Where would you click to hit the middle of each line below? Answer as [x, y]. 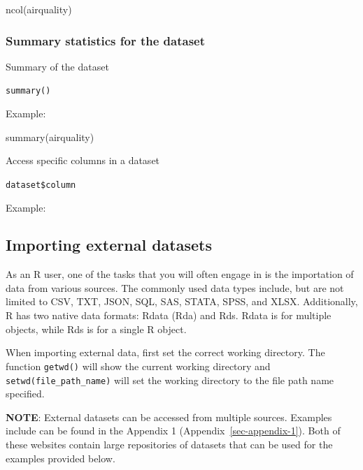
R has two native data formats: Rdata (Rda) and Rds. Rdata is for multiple [169, 315]
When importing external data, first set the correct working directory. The [165, 352]
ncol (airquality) [39, 9]
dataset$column [41, 185]
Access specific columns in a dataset [83, 160]
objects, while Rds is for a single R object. [96, 329]
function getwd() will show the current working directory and [138, 366]
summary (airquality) [50, 137]
